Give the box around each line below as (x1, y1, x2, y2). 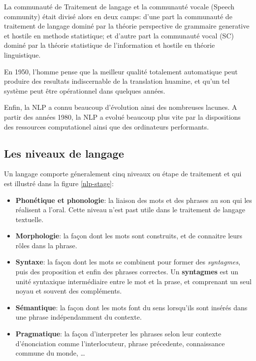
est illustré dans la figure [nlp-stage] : (4, 178, 114, 188)
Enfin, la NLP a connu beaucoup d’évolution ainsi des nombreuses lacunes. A (4, 102, 237, 112)
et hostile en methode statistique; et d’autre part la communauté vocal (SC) (4, 30, 234, 40)
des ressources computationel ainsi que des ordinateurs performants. (4, 121, 209, 131)
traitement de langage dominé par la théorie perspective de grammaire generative (4, 21, 250, 31)
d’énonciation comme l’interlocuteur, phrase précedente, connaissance (15, 338, 225, 348)
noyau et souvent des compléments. (15, 286, 122, 296)
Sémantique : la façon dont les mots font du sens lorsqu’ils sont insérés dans (15, 302, 248, 312)
